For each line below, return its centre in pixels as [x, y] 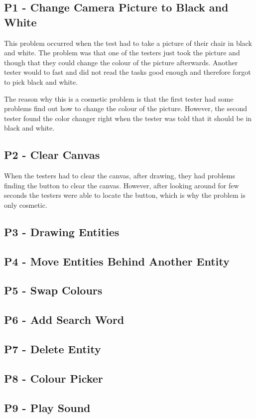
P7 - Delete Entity [53, 349]
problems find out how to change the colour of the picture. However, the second [126, 108]
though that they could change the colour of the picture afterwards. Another [121, 62]
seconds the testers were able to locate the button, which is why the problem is [125, 195]
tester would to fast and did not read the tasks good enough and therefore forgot [128, 72]
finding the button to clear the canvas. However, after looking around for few [122, 185]
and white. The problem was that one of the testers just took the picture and [122, 53]
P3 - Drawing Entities [62, 231]
